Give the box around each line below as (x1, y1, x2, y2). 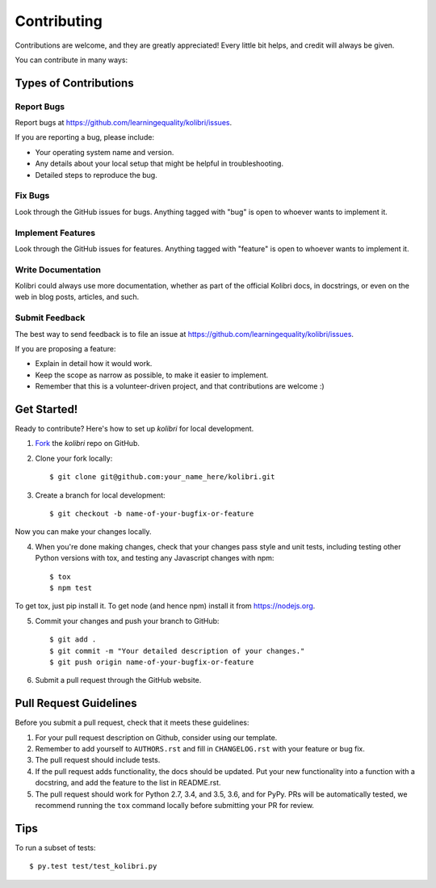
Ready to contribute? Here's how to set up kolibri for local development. (15, 424, 254, 434)
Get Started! (15, 402, 78, 416)
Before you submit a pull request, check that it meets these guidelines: (15, 718, 249, 727)
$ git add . (49, 635, 97, 644)
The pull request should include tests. (35, 755, 161, 765)
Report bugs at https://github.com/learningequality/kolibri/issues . (15, 118, 233, 128)
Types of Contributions (15, 76, 134, 90)
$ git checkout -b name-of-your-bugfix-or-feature (49, 509, 254, 519)
